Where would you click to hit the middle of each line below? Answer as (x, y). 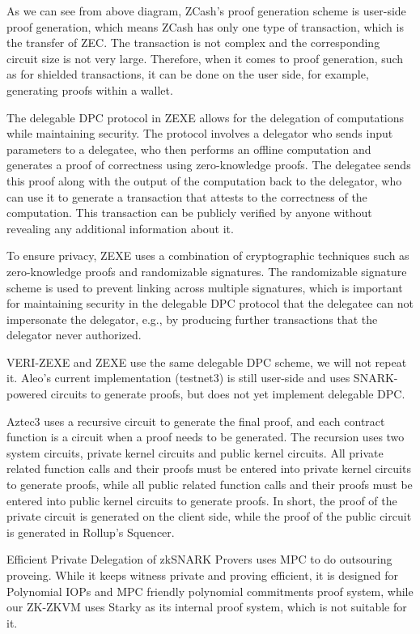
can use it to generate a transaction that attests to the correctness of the (187, 196)
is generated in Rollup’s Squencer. (91, 532)
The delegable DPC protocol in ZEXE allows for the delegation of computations (206, 117)
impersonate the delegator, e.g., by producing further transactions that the (192, 319)
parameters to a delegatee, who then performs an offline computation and (189, 149)
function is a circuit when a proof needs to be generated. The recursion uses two (206, 437)
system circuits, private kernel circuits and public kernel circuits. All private (195, 452)
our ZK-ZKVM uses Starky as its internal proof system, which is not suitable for (207, 607)
